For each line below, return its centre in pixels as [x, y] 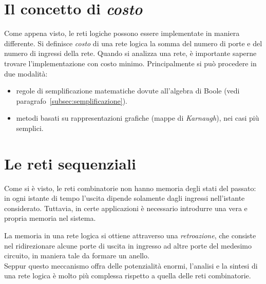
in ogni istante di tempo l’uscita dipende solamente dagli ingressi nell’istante [125, 198]
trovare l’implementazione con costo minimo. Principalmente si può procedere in [130, 63]
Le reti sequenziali [70, 163]
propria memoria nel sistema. [50, 218]
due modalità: [26, 73]
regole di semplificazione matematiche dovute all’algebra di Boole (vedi [128, 91]
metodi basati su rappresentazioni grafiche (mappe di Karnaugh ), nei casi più [138, 118]
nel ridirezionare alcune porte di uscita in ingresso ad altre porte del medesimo [128, 245]
